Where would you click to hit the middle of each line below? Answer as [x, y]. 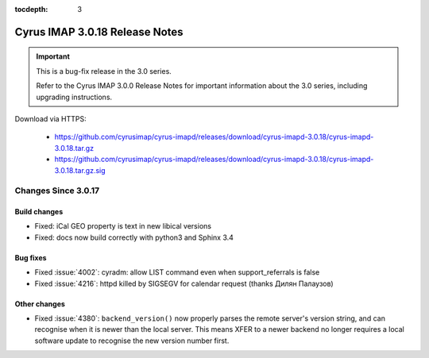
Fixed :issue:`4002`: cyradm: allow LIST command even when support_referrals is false [177, 272]
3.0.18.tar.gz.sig [80, 170]
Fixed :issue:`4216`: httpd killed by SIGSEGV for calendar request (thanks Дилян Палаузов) [184, 283]
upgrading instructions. [74, 97]
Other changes [40, 304]
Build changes [39, 212]
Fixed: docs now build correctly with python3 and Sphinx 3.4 [134, 237]
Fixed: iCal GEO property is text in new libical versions [123, 226]
